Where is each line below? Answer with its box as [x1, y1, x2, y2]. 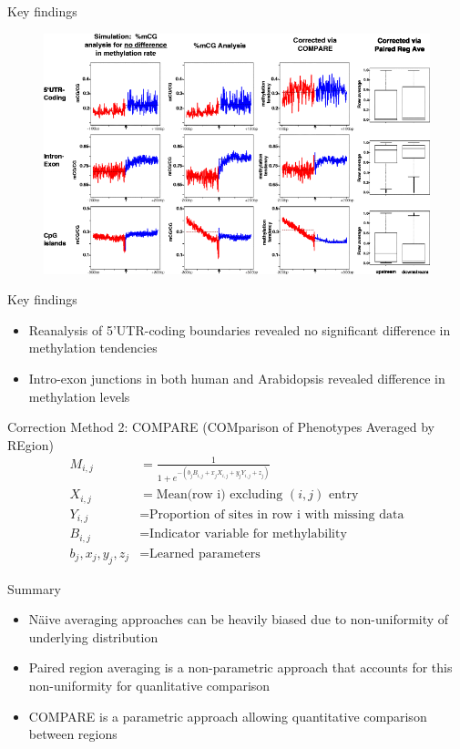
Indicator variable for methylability [149, 528, 347, 541]
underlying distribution [28, 627, 158, 646]
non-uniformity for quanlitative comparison [28, 675, 271, 694]
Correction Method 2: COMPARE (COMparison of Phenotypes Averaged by [7, 417, 434, 436]
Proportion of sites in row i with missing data [149, 508, 404, 521]
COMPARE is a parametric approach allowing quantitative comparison [28, 706, 427, 725]
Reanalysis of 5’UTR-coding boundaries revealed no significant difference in [28, 320, 451, 339]
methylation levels [28, 386, 130, 405]
